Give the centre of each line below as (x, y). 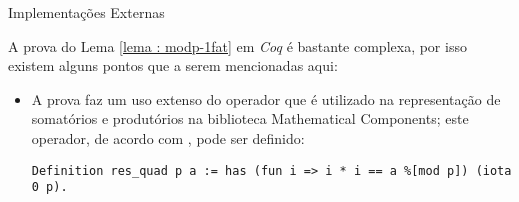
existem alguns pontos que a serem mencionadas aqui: (173, 65)
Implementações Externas (86, 12)
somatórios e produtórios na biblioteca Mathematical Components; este (250, 118)
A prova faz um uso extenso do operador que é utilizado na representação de (266, 98)
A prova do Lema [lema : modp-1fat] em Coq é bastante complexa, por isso (237, 45)
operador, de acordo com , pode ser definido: (168, 137)
